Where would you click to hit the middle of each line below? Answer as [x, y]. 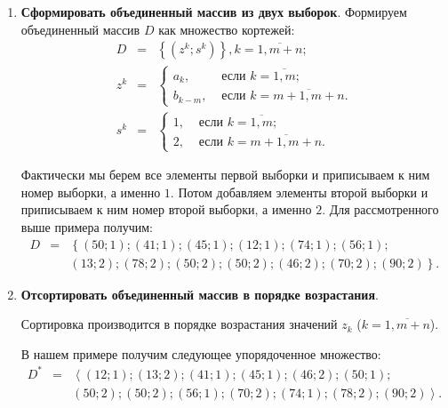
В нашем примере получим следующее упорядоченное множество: [201, 353]
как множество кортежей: [227, 29]
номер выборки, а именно [91, 192]
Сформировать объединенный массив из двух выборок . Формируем [214, 12]
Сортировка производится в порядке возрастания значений [179, 324]
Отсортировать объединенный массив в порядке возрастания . [200, 294]
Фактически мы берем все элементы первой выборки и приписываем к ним [225, 175]
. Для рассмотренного [380, 209]
